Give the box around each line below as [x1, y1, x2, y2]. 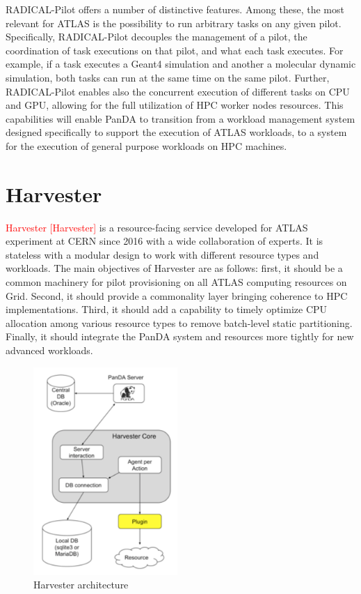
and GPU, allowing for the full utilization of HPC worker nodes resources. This [6, 98, 344, 112]
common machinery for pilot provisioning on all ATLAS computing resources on [6, 275, 347, 289]
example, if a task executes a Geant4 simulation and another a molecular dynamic [6, 56, 356, 71]
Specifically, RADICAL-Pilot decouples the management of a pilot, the [6, 29, 307, 44]
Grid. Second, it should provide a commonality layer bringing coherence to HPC [6, 288, 348, 303]
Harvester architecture [33, 577, 129, 592]
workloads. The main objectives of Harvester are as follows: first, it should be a [6, 261, 343, 275]
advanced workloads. [6, 343, 93, 357]
